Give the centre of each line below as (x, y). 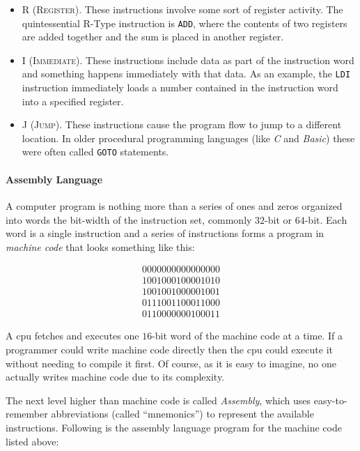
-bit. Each (326, 219)
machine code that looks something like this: (100, 246)
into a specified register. (73, 101)
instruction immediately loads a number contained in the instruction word (180, 87)
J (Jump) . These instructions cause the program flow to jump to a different (182, 124)
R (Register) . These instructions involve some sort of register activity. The (182, 9)
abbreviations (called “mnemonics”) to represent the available (182, 414)
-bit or (279, 219)
